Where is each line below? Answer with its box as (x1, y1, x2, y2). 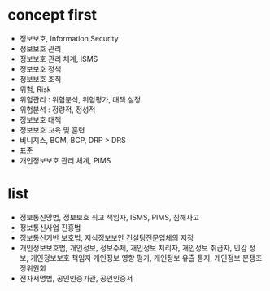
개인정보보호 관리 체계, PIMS (19, 155, 111, 165)
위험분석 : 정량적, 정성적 (19, 104, 96, 115)
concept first (7, 6, 98, 24)
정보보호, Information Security (19, 33, 119, 43)
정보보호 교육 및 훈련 (19, 124, 85, 135)
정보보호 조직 (19, 74, 62, 84)
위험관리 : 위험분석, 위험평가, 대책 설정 (19, 94, 142, 104)
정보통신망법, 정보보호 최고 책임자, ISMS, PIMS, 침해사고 (19, 212, 200, 222)
